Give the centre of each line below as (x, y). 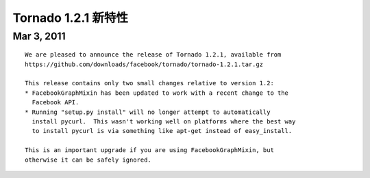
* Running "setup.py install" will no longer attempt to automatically (148, 112)
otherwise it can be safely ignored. (88, 160)
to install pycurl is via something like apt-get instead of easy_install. (162, 131)
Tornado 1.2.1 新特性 (71, 18)
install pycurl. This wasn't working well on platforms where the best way (164, 121)
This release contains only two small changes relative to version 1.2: (149, 83)
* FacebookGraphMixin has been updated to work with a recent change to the (157, 93)
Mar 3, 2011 (39, 36)
